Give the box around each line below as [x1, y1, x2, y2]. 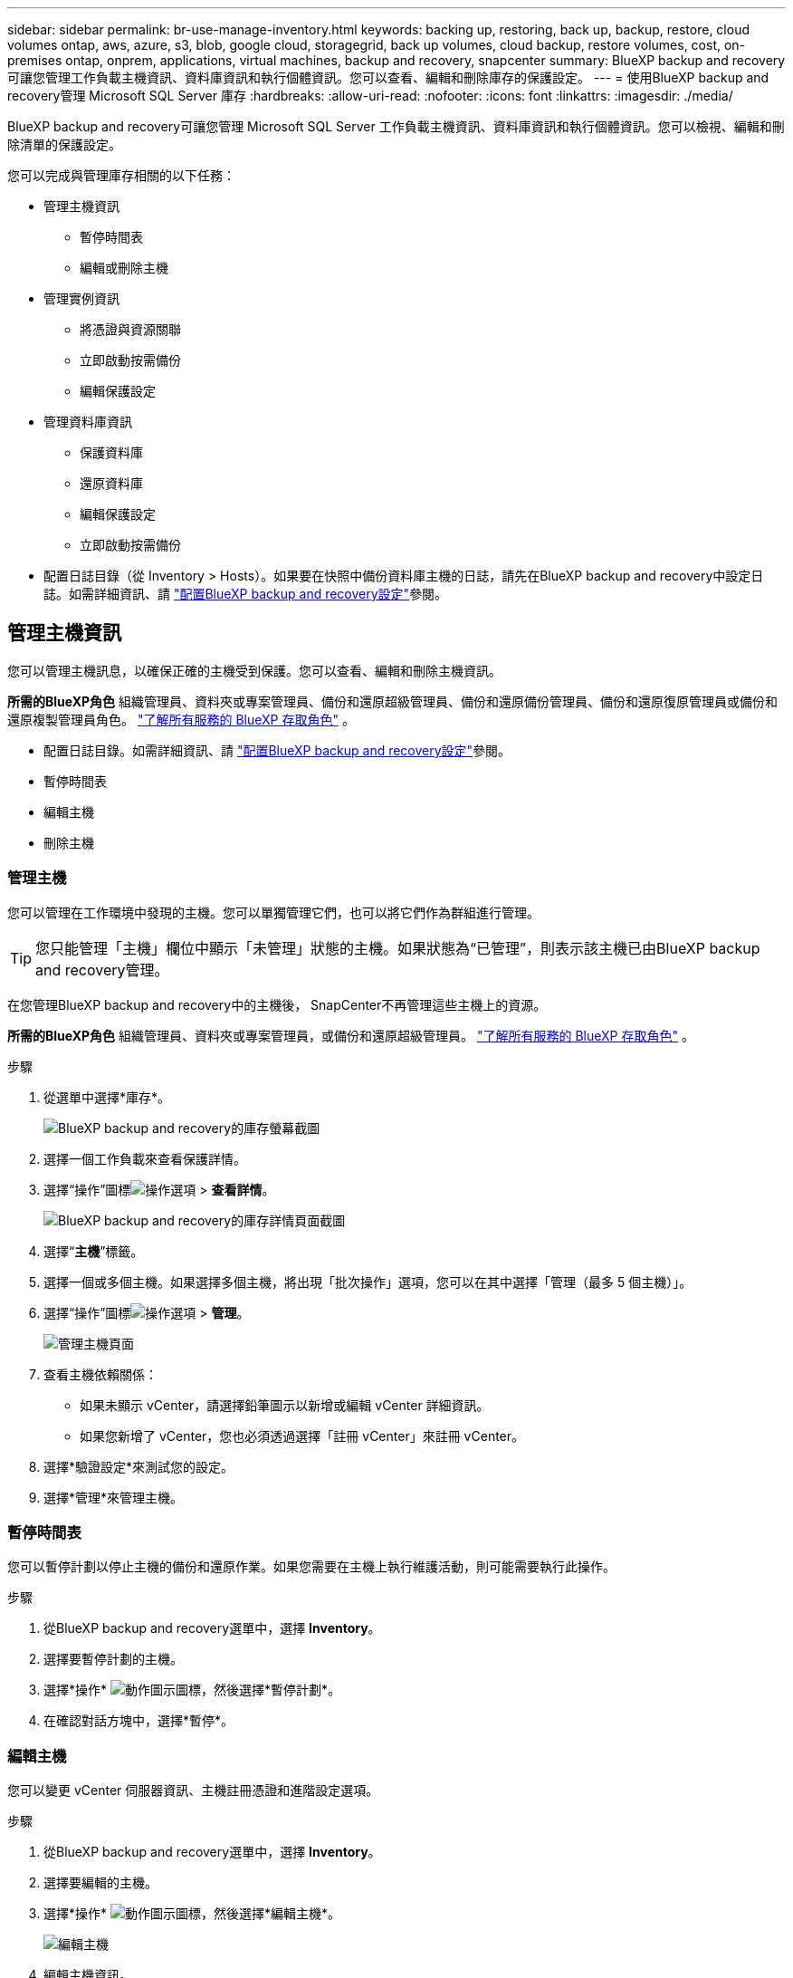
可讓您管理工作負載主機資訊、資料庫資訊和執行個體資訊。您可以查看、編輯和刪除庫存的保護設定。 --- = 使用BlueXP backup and [7, 70, 769, 85]
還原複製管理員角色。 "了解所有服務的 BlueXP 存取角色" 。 [7, 711, 355, 727]
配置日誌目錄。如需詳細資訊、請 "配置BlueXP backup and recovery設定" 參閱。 [43, 742, 511, 758]
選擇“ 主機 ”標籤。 [43, 1243, 144, 1259]
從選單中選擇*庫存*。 [43, 1089, 171, 1105]
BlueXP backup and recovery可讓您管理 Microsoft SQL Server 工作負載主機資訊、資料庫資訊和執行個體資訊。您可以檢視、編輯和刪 [7, 119, 785, 134]
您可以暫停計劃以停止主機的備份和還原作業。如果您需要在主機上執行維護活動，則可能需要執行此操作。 [7, 1559, 616, 1575]
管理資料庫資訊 [43, 414, 132, 429]
